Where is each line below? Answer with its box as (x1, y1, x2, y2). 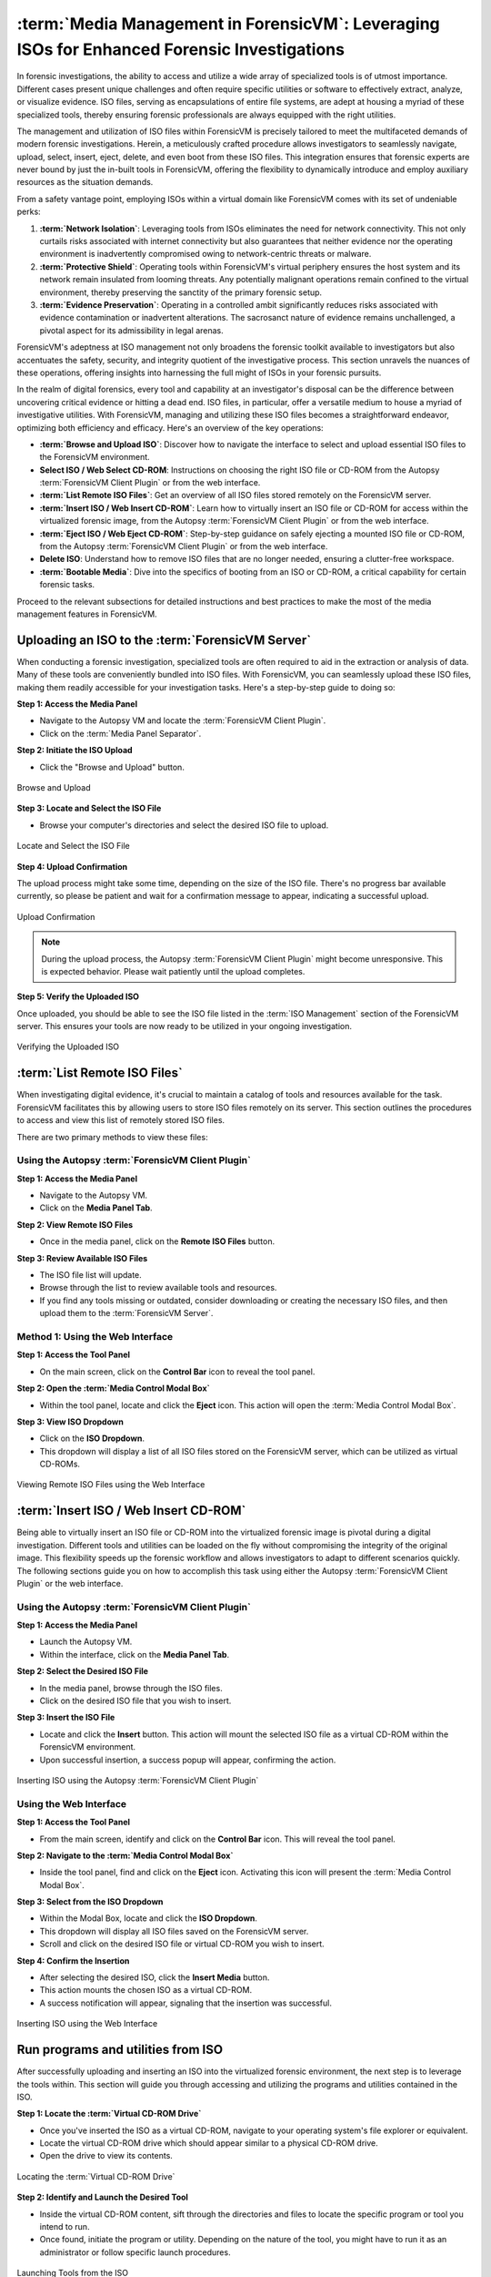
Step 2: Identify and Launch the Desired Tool (16, 2191, 188, 2203)
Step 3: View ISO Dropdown (16, 1416, 125, 1427)
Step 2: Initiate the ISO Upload (16, 745, 133, 756)
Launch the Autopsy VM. (39, 1636, 133, 1648)
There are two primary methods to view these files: (16, 1131, 208, 1142)
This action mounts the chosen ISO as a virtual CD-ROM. (39, 1985, 253, 1996)
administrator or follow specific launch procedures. (39, 2246, 231, 2258)
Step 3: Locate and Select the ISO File (16, 802, 162, 814)
